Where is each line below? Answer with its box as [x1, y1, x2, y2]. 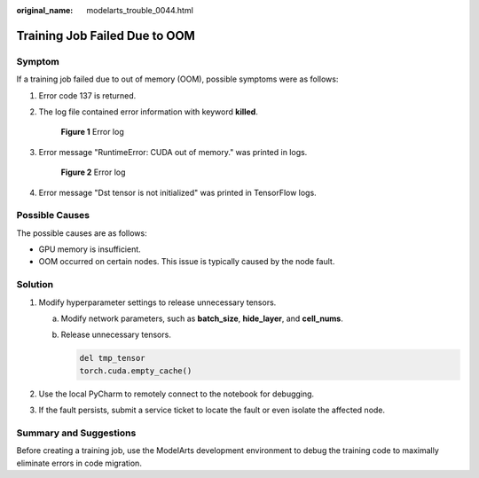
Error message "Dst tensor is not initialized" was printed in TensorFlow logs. [38, 187, 317, 198]
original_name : [16, 5, 74, 15]
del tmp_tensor [79, 353, 145, 364]
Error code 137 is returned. [38, 90, 137, 101]
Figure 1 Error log [60, 127, 124, 137]
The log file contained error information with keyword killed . [38, 106, 259, 117]
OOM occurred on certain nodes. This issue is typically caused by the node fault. [38, 256, 335, 267]
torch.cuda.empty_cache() [79, 365, 192, 376]
